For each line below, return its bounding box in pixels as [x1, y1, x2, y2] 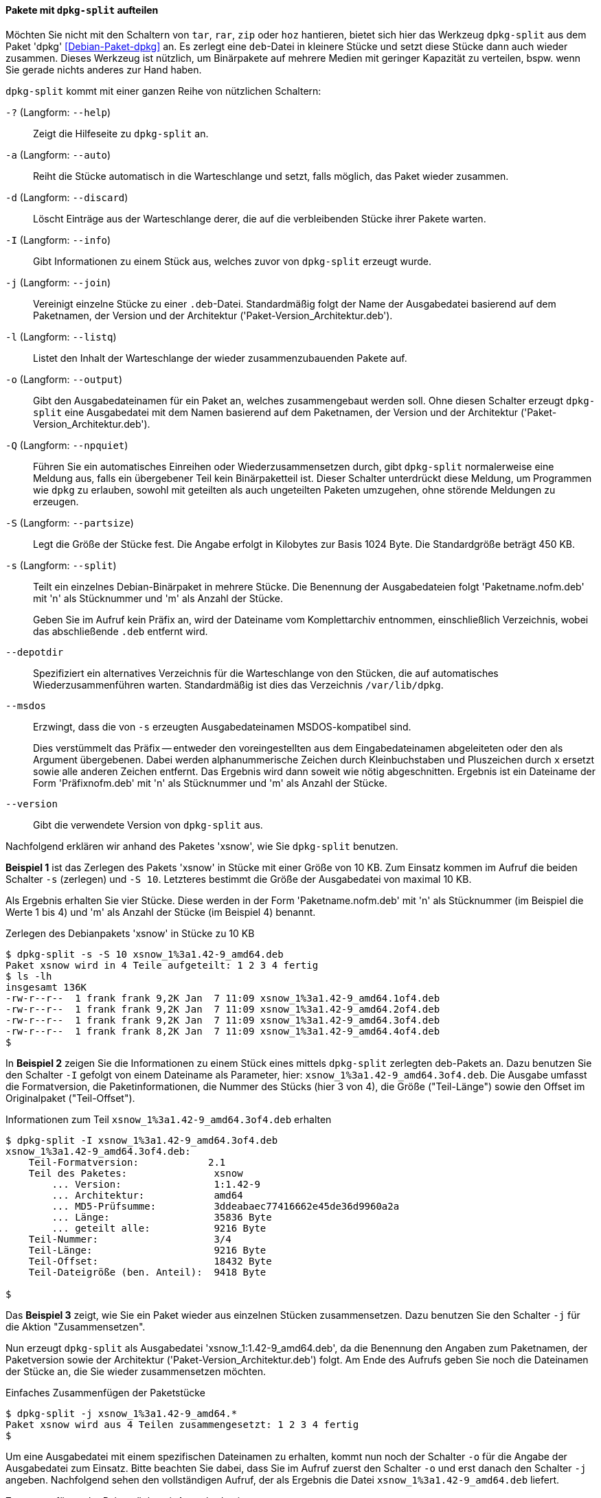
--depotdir [5, 646, 64, 658]
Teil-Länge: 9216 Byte [28, 1244, 267, 1256]
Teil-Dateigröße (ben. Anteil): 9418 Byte [28, 1266, 267, 1278]
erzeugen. [33, 495, 79, 507]
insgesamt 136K [5, 981, 87, 993]
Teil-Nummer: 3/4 [28, 1233, 231, 1245]
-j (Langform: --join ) [5, 276, 111, 288]
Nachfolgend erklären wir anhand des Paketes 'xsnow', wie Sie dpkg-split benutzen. [5, 840, 398, 852]
